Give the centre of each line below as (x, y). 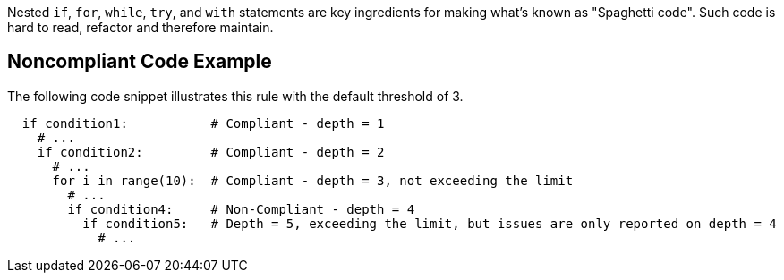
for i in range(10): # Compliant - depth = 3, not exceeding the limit (313, 180)
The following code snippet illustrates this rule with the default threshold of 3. (235, 96)
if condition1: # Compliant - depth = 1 (203, 123)
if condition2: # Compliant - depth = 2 (211, 152)
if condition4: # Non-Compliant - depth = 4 (241, 209)
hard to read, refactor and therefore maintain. (141, 27)
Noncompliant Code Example (140, 62)
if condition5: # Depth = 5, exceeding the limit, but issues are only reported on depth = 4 (430, 223)
